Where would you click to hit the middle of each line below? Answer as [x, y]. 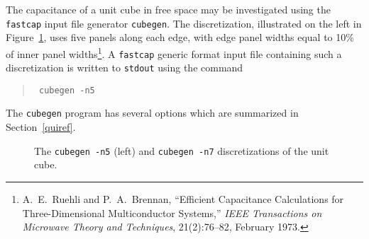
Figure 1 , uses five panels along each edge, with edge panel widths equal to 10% [180, 37]
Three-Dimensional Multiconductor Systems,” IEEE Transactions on [172, 212]
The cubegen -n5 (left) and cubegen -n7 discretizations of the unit [182, 150]
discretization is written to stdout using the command [125, 68]
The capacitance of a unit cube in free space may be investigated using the [168, 9]
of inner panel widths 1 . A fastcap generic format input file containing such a [174, 52]
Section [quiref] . [41, 127]
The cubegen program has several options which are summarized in [152, 113]
